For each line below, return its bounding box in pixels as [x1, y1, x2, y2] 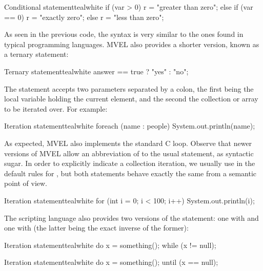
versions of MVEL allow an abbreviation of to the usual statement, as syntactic [4, 148, 254, 158]
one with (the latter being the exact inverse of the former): [4, 222, 189, 233]
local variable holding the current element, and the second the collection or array [4, 93, 258, 104]
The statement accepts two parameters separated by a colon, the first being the [4, 83, 254, 94]
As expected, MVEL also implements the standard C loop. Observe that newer [4, 137, 252, 148]
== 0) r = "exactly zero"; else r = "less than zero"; [4, 11, 164, 22]
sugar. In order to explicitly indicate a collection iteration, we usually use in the [4, 158, 255, 169]
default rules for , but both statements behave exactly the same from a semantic [4, 168, 257, 178]
